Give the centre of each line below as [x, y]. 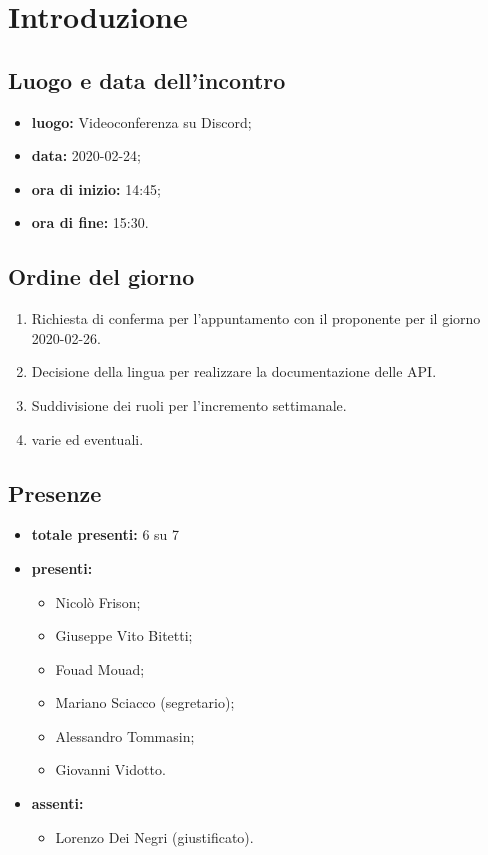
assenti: [57, 803]
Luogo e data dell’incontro [147, 79]
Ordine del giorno [101, 276]
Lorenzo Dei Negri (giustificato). [154, 836]
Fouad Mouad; [100, 668]
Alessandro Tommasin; [125, 735]
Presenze [55, 492]
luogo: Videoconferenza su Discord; [141, 121]
